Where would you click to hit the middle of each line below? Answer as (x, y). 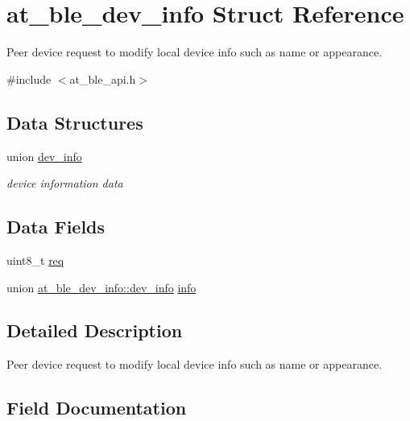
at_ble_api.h (103, 78)
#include (29, 78)
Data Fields (56, 227)
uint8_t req (35, 260)
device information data (65, 183)
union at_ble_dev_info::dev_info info (101, 287)
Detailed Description (95, 330)
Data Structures (75, 122)
